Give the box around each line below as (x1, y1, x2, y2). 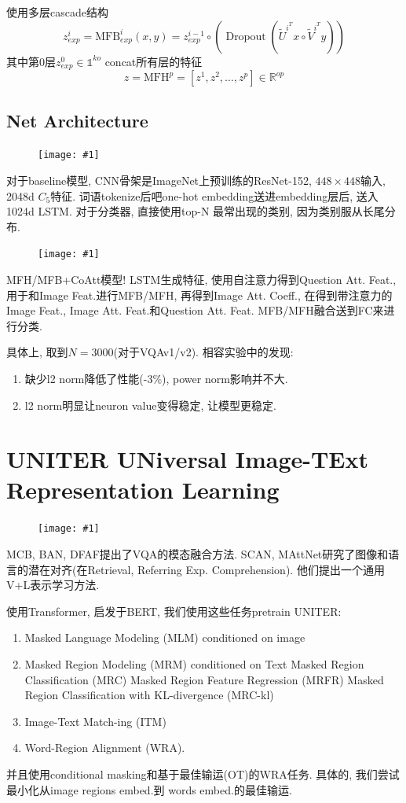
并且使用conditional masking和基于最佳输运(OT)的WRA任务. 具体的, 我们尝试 (6, 766, 400, 782)
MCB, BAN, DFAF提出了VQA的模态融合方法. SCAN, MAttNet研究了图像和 (6, 546, 389, 562)
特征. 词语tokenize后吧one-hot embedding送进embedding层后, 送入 (50, 187, 379, 204)
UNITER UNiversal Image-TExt (6, 443, 369, 475)
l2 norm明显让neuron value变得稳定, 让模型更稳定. (24, 396, 276, 413)
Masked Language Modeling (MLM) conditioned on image (24, 629, 305, 646)
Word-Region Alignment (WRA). (24, 739, 185, 756)
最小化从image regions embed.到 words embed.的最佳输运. (6, 781, 292, 797)
